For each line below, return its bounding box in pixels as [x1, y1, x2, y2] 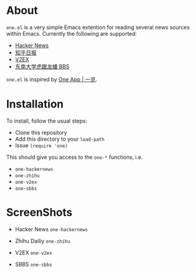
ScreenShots [6, 206, 72, 219]
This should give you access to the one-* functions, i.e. [6, 153, 143, 161]
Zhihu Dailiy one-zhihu [14, 237, 71, 245]
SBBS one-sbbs [14, 260, 52, 268]
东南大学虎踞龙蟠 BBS [14, 63, 70, 70]
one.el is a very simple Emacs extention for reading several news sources [6, 24, 190, 31]
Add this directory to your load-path [14, 135, 105, 143]
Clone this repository [14, 129, 68, 136]
